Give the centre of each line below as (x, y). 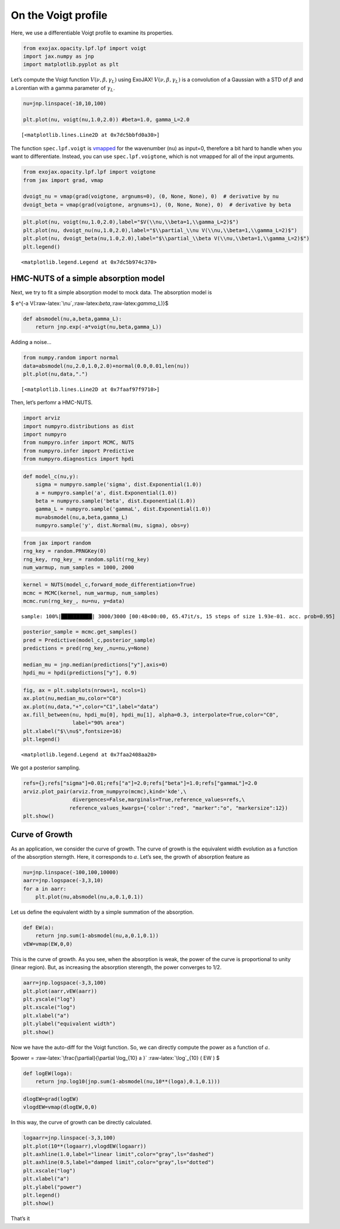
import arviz (42, 418)
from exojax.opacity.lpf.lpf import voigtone (89, 172)
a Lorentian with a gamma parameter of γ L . (63, 89)
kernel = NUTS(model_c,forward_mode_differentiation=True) (109, 585)
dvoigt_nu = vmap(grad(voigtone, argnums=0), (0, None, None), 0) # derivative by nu (151, 197)
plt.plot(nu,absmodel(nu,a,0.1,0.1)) (89, 897)
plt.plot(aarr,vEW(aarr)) (60, 991)
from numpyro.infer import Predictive (79, 451)
